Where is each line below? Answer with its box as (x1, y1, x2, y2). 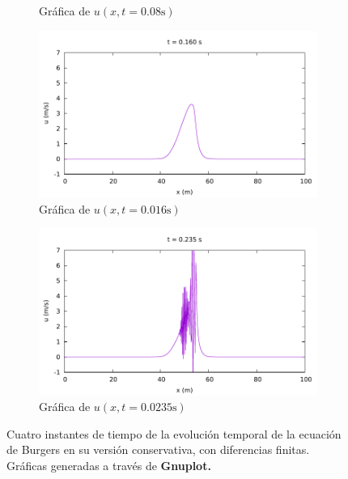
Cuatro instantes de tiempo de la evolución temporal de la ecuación (6, 425, 342, 442)
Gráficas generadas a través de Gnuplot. (6, 456, 211, 473)
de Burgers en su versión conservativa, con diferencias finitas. (6, 441, 310, 458)
